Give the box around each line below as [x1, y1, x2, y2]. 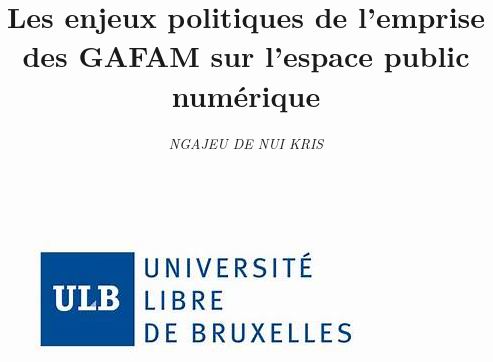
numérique [171, 74, 321, 115]
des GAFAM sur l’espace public [22, 35, 470, 76]
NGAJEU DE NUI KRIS [168, 132, 324, 153]
